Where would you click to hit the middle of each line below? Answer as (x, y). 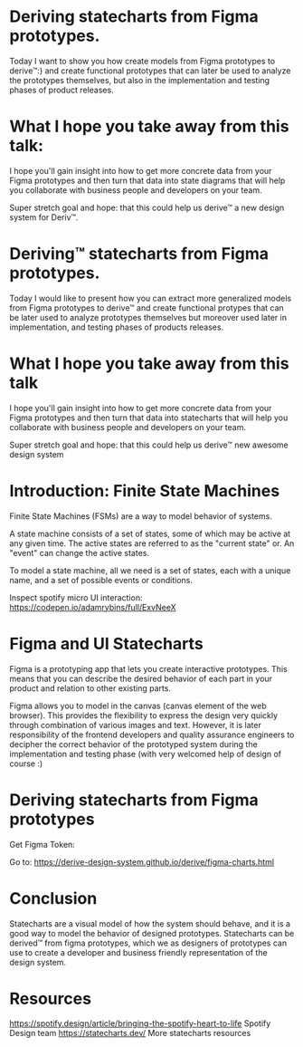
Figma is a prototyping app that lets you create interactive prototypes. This (148, 668)
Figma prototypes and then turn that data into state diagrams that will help (147, 180)
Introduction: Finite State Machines (145, 490)
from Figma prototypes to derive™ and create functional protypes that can (147, 307)
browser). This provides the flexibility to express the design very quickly (144, 715)
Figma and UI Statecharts (106, 644)
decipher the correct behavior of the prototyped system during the (133, 744)
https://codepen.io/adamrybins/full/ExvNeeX (93, 607)
